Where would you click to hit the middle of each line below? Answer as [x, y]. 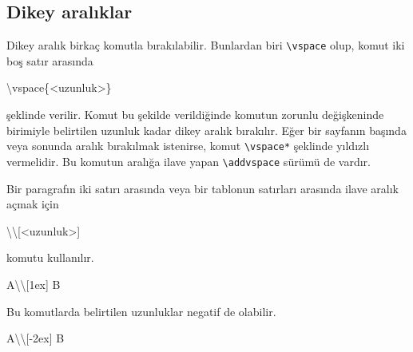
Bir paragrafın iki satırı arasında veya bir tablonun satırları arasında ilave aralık [203, 188]
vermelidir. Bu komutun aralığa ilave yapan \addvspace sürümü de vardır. [189, 161]
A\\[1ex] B [34, 284]
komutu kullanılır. [50, 257]
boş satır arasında [50, 60]
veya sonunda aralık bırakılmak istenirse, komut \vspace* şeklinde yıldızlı [188, 146]
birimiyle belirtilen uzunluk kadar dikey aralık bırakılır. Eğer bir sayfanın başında [206, 130]
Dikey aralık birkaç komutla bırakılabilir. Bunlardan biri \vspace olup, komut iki [206, 45]
